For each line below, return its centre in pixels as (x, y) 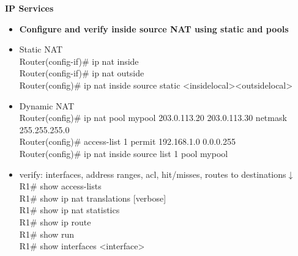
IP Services (29, 8)
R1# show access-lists (60, 186)
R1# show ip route (55, 221)
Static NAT (41, 49)
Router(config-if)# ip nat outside (82, 73)
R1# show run (47, 234)
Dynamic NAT (47, 105)
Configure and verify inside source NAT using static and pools (154, 28)
